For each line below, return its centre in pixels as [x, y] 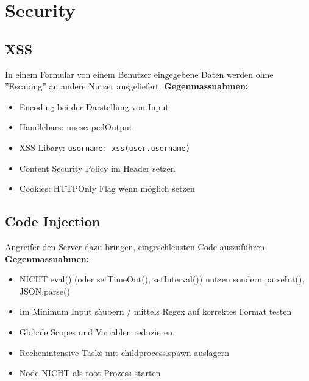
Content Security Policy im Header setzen [97, 168]
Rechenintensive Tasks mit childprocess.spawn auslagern [124, 352]
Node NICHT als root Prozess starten [90, 373]
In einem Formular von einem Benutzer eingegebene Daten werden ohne [139, 74]
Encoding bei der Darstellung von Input [94, 106]
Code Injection [53, 221]
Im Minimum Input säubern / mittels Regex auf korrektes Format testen [155, 311]
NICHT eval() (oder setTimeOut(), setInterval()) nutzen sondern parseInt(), [162, 279]
